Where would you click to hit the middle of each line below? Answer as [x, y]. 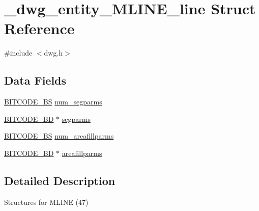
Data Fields [35, 80]
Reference [39, 28]
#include [18, 53]
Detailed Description [60, 180]
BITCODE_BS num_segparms [53, 102]
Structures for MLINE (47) [46, 202]
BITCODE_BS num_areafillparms [59, 136]
